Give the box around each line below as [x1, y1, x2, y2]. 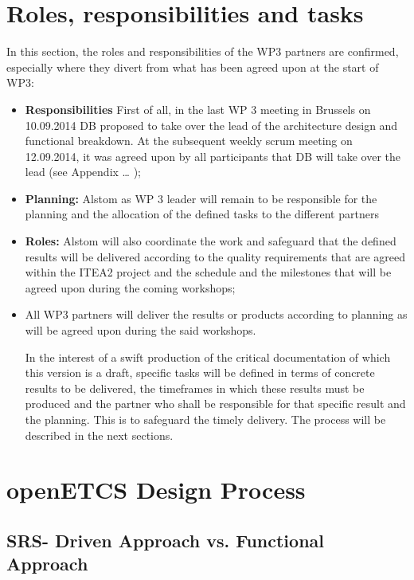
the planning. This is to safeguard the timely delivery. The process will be [25, 411, 386, 427]
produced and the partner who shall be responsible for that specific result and [25, 395, 406, 412]
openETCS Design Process [6, 473, 306, 506]
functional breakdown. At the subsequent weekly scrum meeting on [25, 132, 353, 149]
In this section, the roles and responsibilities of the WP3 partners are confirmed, [6, 43, 399, 60]
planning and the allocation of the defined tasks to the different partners [25, 206, 379, 222]
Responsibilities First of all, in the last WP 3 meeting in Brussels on [25, 100, 371, 117]
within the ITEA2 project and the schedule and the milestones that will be [25, 264, 392, 280]
